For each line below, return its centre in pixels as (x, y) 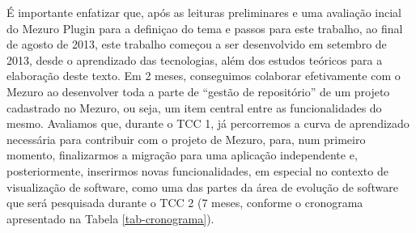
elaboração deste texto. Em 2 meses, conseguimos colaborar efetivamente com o (204, 76)
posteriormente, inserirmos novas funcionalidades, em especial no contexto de (197, 170)
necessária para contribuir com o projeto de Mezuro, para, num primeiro (186, 139)
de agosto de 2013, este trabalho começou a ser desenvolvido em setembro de (197, 44)
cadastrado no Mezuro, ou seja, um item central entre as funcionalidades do (194, 107)
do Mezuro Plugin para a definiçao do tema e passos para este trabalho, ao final (205, 28)
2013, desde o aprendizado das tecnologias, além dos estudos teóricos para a (195, 59)
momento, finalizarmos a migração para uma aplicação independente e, (182, 155)
